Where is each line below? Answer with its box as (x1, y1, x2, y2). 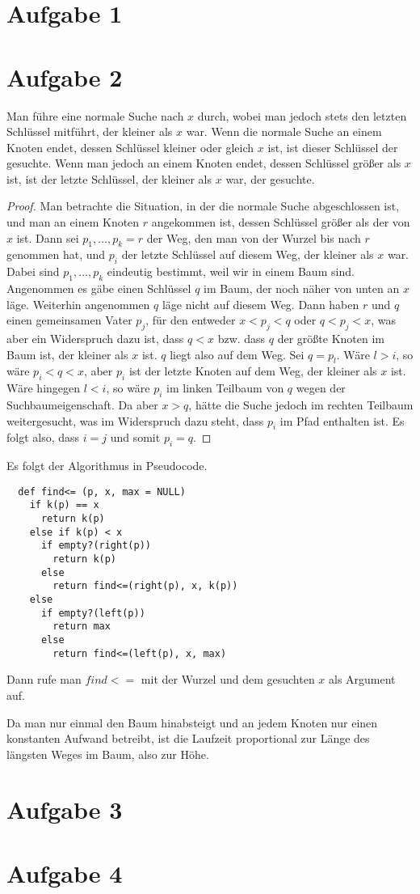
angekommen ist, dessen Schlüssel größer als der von (151, 214, 410, 231)
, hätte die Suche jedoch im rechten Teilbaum (188, 396, 414, 413)
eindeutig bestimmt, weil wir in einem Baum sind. (107, 263, 355, 280)
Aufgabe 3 (6, 793, 123, 826)
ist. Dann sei (16, 229, 79, 246)
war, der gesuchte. (225, 170, 315, 187)
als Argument (329, 671, 396, 688)
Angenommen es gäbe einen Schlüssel (6, 280, 191, 297)
